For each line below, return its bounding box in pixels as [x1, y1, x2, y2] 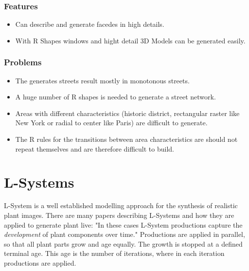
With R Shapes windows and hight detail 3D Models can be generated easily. [15, 35, 246, 45]
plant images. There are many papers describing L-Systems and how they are [4, 210, 234, 220]
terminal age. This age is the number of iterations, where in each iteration [4, 248, 225, 258]
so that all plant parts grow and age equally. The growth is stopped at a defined [4, 238, 243, 249]
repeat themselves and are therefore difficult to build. [15, 143, 174, 154]
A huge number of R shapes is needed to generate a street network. [15, 92, 216, 102]
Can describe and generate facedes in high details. [15, 19, 164, 29]
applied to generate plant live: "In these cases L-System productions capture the [4, 219, 243, 230]
